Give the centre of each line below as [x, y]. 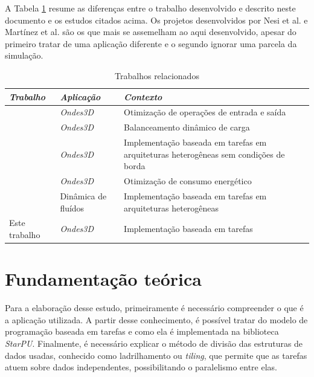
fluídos [72, 208]
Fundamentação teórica [103, 279]
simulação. [24, 55]
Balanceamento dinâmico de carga [187, 127]
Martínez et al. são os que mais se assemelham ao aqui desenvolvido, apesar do [151, 32]
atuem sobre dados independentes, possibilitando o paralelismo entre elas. [141, 367]
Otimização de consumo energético [188, 181]
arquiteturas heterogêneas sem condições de [204, 154]
